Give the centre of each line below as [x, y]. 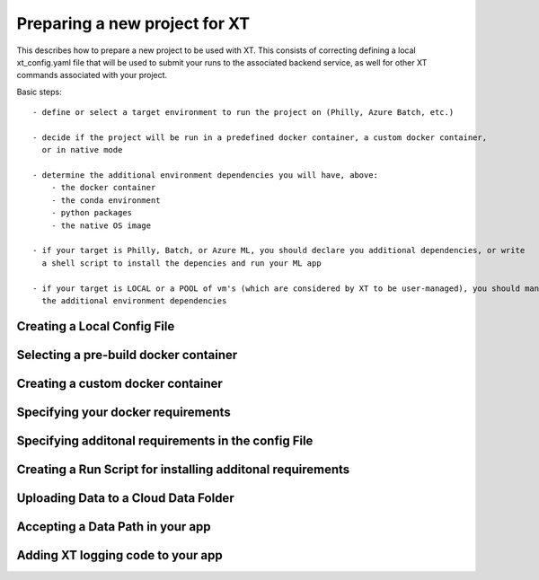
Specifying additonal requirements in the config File [165, 440]
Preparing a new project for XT [133, 23]
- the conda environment [106, 200]
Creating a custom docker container [120, 383]
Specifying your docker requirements [124, 412]
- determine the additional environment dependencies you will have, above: [206, 176]
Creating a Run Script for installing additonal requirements [183, 469]
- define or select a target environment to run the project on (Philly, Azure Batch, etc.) [243, 113]
